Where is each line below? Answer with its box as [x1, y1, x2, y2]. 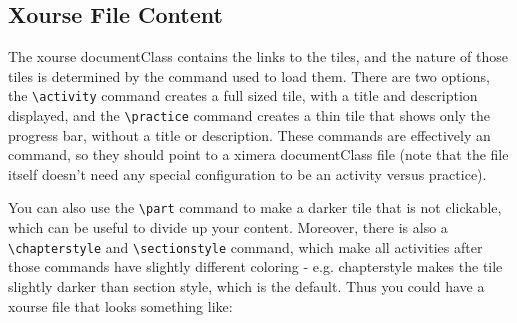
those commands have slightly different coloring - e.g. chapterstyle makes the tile [8, 256, 503, 277]
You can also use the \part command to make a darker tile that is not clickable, [8, 197, 502, 218]
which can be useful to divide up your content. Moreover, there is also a [8, 217, 448, 238]
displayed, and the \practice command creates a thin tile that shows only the [8, 105, 491, 126]
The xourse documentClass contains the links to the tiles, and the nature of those [8, 46, 508, 67]
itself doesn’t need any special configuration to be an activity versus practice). [8, 163, 487, 184]
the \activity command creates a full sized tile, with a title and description [8, 85, 478, 106]
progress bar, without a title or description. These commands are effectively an [8, 124, 491, 145]
